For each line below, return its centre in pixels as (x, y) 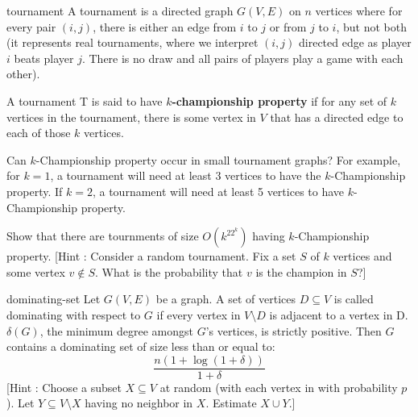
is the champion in (301, 271)
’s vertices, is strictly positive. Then (294, 330)
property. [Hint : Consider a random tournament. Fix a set (151, 256)
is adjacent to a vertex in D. (339, 314)
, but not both (371, 26)
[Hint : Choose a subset (64, 387)
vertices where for (359, 10)
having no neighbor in (139, 403)
